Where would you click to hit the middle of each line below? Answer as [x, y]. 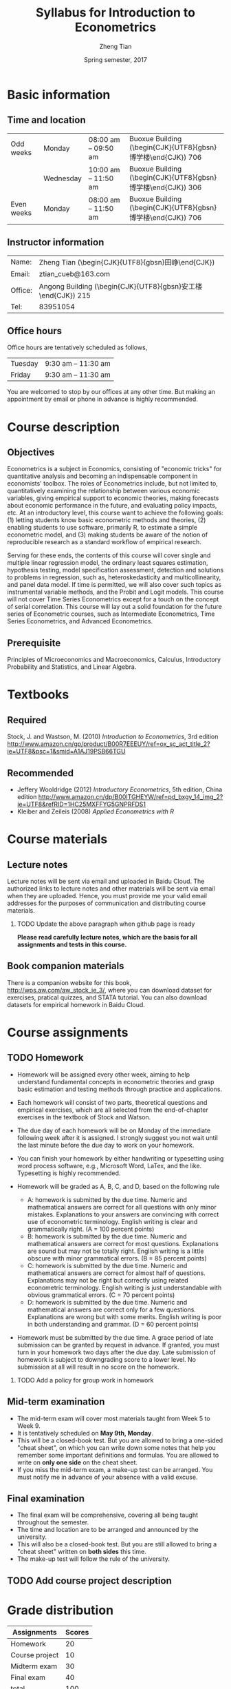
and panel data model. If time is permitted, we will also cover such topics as [114, 585]
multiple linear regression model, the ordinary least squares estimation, [108, 563]
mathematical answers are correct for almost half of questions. [117, 1273]
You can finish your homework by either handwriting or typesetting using [120, 1158]
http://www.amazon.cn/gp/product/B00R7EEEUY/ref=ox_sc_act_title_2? [109, 744]
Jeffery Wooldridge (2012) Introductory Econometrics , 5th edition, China [120, 789]
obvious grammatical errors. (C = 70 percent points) [101, 1295]
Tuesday [24, 364]
